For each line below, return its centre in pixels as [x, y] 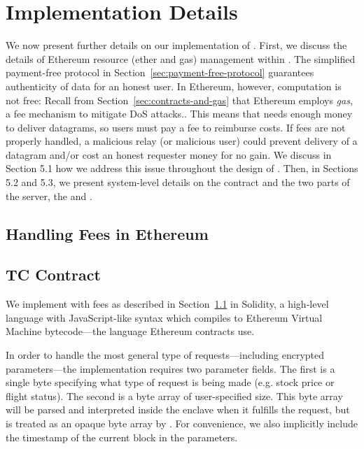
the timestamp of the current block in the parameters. [122, 437]
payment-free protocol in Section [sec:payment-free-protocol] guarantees [160, 72]
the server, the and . [49, 195]
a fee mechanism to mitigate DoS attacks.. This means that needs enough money [179, 114]
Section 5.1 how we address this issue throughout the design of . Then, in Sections [182, 168]
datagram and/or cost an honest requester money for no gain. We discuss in [169, 154]
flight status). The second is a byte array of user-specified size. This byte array [174, 395]
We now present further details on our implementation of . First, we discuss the [176, 45]
